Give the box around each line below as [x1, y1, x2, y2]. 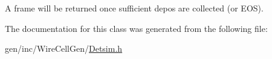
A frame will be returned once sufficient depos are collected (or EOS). [5, 2, 264, 14]
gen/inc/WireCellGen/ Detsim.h [5, 42, 123, 55]
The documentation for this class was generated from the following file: [5, 22, 268, 34]
